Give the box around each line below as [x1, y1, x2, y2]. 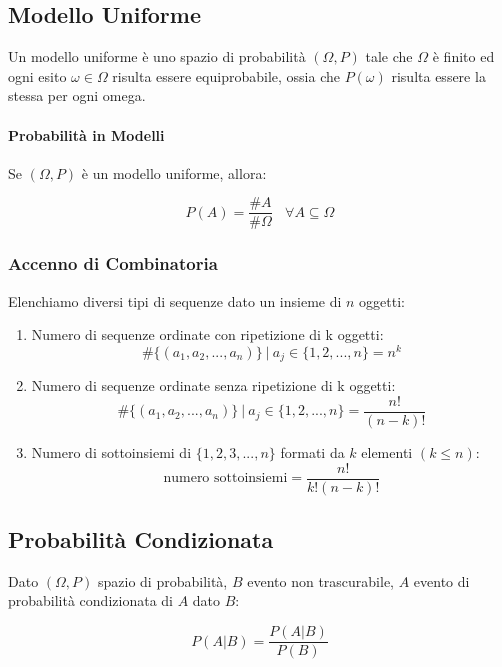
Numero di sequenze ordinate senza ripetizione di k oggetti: [31, 375, 396, 396]
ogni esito [8, 65, 67, 86]
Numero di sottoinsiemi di [31, 442, 192, 463]
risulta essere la [391, 65, 486, 86]
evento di [413, 570, 470, 591]
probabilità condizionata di [8, 590, 173, 611]
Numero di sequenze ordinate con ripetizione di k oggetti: [31, 324, 384, 345]
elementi [361, 442, 413, 463]
